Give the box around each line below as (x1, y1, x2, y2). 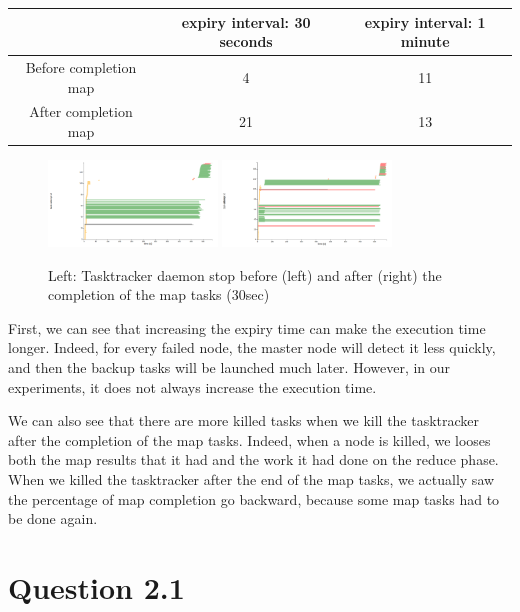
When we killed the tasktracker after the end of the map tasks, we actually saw (8, 469, 495, 490)
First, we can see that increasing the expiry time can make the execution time (8, 317, 486, 338)
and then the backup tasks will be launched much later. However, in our (8, 357, 451, 378)
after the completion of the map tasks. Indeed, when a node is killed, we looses (8, 429, 491, 450)
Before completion (25, 56, 137, 77)
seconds (219, 31, 273, 52)
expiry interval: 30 (181, 11, 311, 32)
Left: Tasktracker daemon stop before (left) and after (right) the (48, 264, 442, 285)
